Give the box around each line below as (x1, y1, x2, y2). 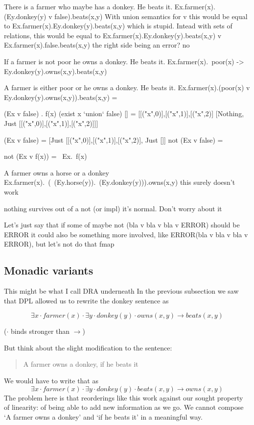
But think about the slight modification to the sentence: (4, 342, 172, 352)
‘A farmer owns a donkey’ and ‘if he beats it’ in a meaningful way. (4, 411, 203, 422)
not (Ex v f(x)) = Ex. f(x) (4, 151, 87, 161)
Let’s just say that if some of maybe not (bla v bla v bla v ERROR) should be (4, 220, 240, 230)
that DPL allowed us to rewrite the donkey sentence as (4, 295, 169, 305)
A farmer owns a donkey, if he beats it (23, 359, 139, 369)
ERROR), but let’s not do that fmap (4, 239, 115, 249)
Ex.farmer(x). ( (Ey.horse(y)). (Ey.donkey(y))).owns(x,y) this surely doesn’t (4, 177, 235, 187)
